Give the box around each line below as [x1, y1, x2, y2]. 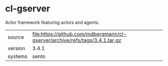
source [7, 33, 24, 40]
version [7, 45, 25, 52]
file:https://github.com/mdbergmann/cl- [32, 30, 127, 37]
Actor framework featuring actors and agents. [5, 19, 99, 25]
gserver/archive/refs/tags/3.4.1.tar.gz [32, 37, 121, 44]
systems [7, 53, 27, 60]
